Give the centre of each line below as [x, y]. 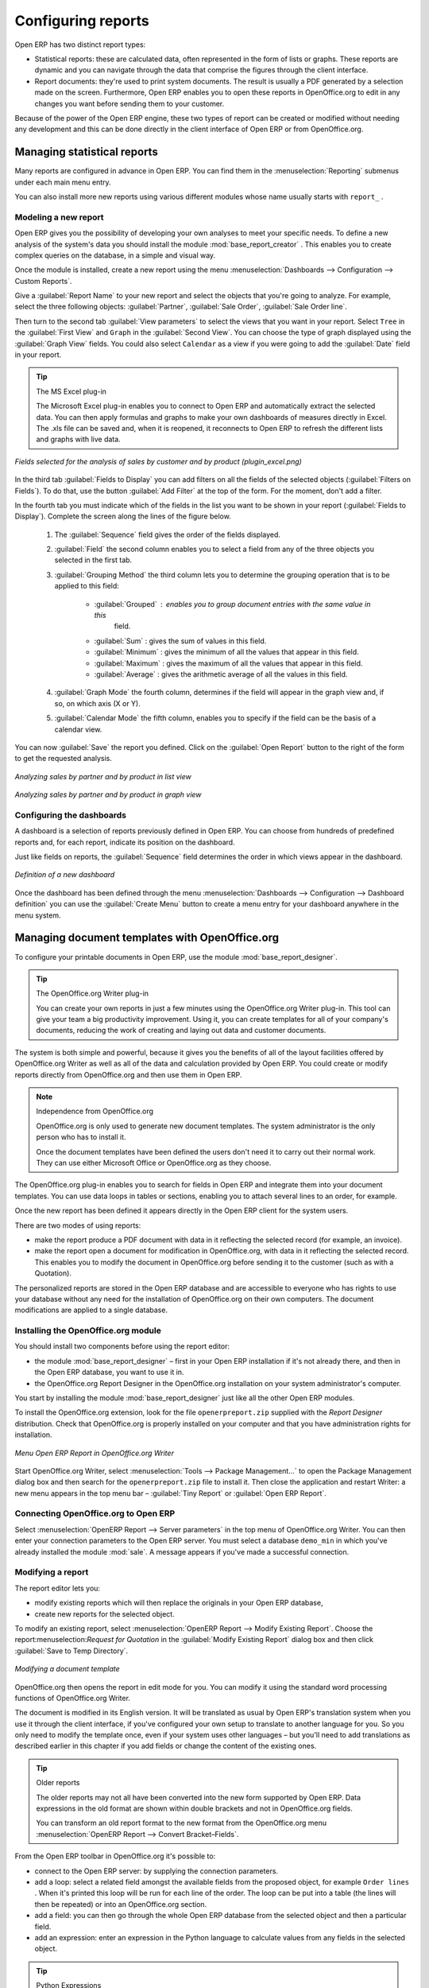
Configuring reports [82, 21]
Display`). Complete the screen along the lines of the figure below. [123, 516]
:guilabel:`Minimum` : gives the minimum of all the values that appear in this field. [226, 652]
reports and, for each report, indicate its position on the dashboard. [125, 842]
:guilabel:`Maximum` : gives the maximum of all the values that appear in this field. [228, 663]
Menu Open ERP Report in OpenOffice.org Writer [95, 1453]
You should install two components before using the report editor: [122, 1346]
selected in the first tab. [93, 560]
